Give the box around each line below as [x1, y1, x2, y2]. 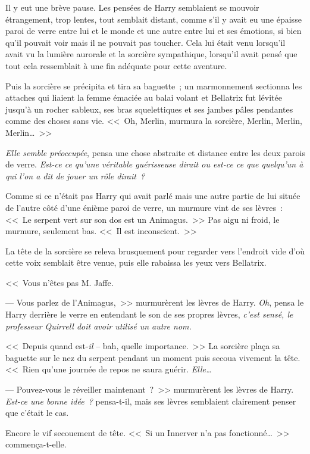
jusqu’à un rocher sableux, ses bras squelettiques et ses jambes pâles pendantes [5, 102, 293, 115]
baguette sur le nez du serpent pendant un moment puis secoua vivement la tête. [5, 351, 300, 363]
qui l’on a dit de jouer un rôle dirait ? [5, 169, 145, 182]
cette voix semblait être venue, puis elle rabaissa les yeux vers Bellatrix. [5, 256, 267, 269]
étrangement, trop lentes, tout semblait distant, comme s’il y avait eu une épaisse [5, 13, 302, 25]
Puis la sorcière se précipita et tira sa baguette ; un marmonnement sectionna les [5, 79, 302, 92]
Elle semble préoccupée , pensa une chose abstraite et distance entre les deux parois [5, 146, 305, 158]
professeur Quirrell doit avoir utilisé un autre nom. [5, 319, 192, 332]
